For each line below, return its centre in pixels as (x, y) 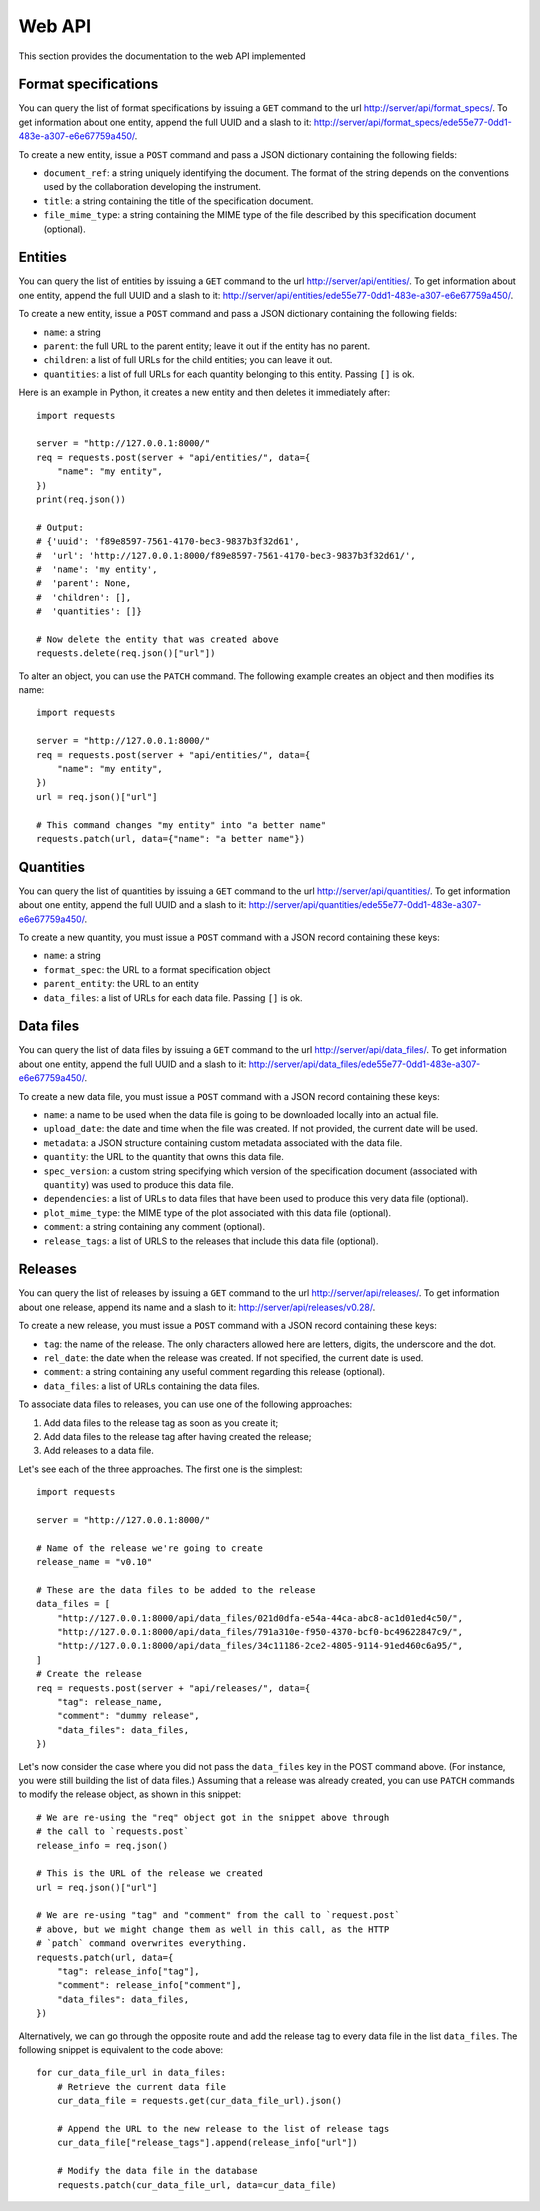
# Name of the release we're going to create (150, 1548)
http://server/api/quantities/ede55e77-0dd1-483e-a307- (365, 905)
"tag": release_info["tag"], (128, 1971)
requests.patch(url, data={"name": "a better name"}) (170, 838)
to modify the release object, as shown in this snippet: (130, 1794)
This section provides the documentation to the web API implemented (162, 56)
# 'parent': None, (84, 583)
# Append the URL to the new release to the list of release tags (223, 2128)
